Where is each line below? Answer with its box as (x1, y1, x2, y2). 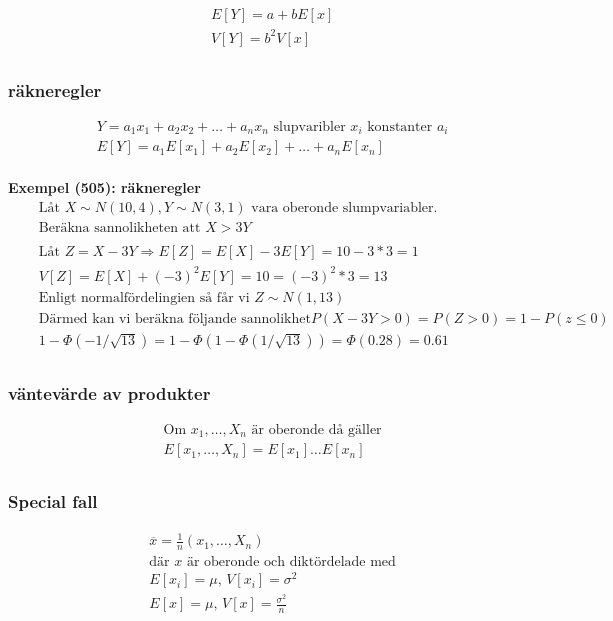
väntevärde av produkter (8, 380, 211, 405)
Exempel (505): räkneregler (8, 177, 201, 198)
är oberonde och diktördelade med (186, 555, 396, 570)
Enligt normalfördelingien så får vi (38, 290, 250, 305)
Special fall (8, 489, 98, 514)
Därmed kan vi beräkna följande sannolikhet (38, 311, 311, 326)
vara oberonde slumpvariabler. (251, 200, 438, 215)
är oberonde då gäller (251, 422, 382, 437)
